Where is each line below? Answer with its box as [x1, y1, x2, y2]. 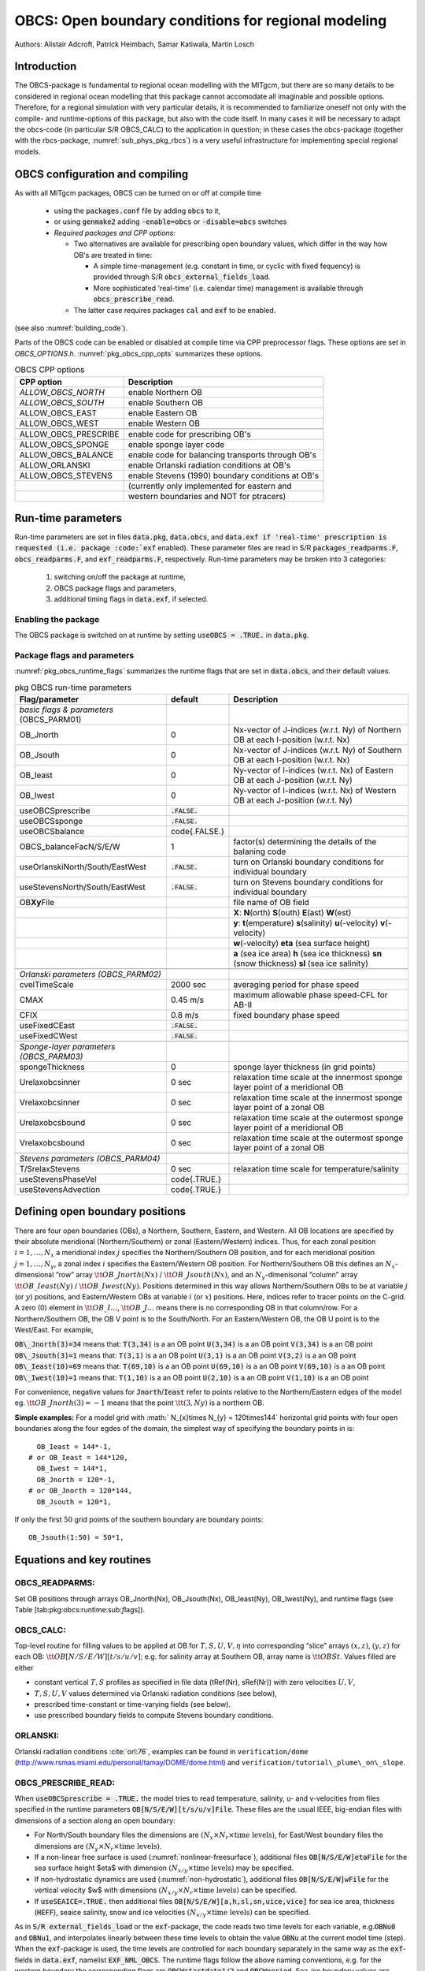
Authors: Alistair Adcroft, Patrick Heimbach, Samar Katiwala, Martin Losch [14, 39, 255, 49]
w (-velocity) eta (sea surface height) [233, 938, 371, 949]
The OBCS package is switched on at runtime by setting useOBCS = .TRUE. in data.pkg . [14, 631, 309, 640]
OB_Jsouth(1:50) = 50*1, [28, 1533, 124, 1542]
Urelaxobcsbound [19, 1117, 86, 1128]
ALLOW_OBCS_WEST [19, 418, 99, 429]
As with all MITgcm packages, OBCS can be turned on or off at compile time [14, 188, 261, 197]
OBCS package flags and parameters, [54, 583, 177, 593]
